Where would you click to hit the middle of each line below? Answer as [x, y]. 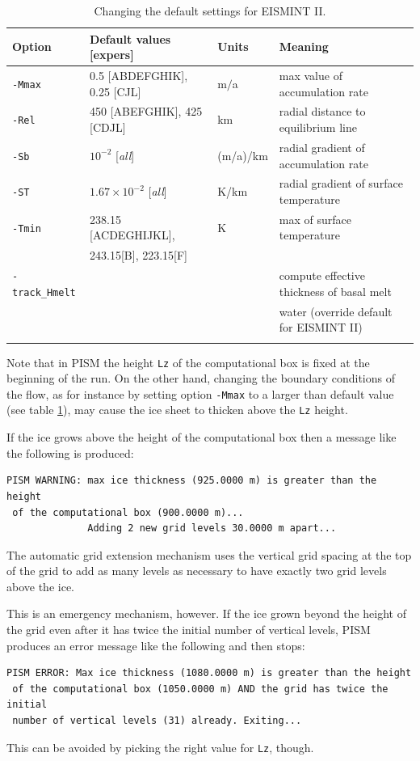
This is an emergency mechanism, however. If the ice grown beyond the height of [206, 613]
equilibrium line [318, 127]
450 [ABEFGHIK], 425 [146, 111]
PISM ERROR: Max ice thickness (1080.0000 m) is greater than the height [209, 673]
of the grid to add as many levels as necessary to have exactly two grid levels [197, 571]
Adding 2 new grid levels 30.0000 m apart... [212, 528]
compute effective [322, 275]
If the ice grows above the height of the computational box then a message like [202, 437]
